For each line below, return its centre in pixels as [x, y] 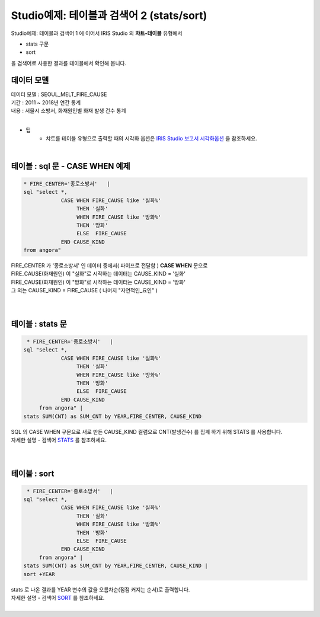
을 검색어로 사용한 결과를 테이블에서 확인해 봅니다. [69, 63]
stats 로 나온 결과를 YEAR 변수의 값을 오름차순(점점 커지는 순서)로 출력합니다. [100, 589]
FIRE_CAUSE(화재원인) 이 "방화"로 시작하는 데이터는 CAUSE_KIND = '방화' [98, 282]
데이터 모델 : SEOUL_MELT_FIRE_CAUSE [59, 94]
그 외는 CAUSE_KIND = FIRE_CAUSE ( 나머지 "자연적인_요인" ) [84, 290]
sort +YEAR [39, 574]
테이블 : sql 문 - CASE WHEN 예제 [71, 166]
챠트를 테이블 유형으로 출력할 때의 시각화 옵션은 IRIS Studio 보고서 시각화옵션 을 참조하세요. [151, 138]
